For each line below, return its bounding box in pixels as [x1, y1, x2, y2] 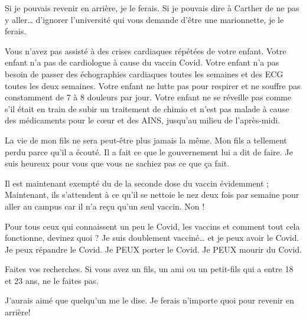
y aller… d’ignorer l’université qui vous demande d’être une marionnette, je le [5, 13, 284, 25]
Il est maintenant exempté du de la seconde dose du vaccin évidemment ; [5, 177, 269, 189]
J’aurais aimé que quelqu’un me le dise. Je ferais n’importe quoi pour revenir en [5, 294, 294, 306]
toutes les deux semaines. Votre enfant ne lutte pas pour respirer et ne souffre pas [5, 79, 301, 92]
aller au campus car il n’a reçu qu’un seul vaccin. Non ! [5, 200, 205, 212]
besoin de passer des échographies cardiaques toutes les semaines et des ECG [5, 67, 284, 80]
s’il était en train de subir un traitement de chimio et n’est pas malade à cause [5, 102, 289, 115]
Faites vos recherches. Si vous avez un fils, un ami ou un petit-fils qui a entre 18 [5, 263, 294, 275]
